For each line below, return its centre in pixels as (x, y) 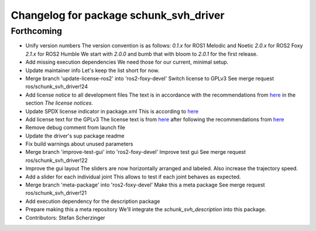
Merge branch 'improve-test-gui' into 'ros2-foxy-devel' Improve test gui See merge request (135, 152)
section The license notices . (59, 103)
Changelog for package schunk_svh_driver (118, 15)
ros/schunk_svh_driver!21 (56, 193)
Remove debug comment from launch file (75, 127)
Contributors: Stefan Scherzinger (65, 218)
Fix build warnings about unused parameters (79, 144)
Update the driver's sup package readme (75, 136)
